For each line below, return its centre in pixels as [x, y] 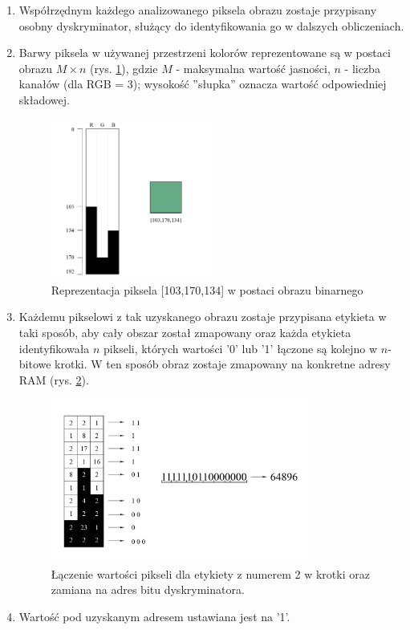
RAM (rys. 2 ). [54, 379]
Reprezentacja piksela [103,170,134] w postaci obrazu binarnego [207, 289]
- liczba [362, 68]
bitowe [35, 364]
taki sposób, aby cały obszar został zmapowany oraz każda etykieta [185, 333]
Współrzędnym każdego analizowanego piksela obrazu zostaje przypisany [198, 10]
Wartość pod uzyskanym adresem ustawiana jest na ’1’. [154, 617]
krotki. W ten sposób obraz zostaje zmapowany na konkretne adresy [223, 364]
